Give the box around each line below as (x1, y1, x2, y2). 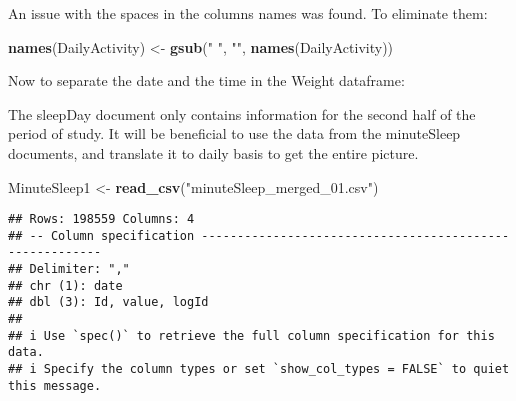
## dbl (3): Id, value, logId (8, 295, 209, 310)
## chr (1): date (8, 278, 123, 293)
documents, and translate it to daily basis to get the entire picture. (8, 142, 419, 163)
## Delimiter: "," (8, 262, 130, 277)
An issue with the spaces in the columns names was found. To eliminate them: (8, 3, 488, 23)
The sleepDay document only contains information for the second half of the (8, 103, 476, 124)
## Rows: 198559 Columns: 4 (8, 212, 195, 227)
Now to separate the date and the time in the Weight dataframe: (8, 70, 405, 91)
